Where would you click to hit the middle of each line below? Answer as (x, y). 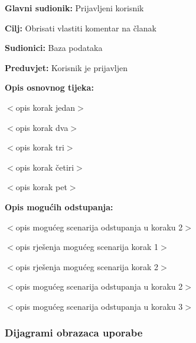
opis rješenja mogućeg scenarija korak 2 (87, 266)
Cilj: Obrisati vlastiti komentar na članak (81, 28)
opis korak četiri (45, 167)
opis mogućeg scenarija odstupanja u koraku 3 (99, 306)
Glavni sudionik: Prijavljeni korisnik (74, 8)
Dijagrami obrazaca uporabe (74, 333)
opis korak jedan (45, 107)
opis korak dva (42, 127)
